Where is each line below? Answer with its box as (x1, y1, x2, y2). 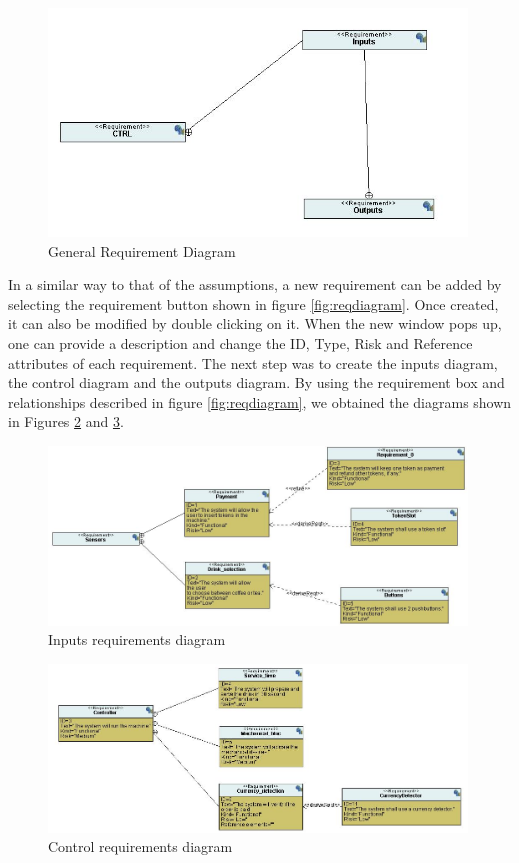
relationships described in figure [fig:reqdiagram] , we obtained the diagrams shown (8, 391, 512, 412)
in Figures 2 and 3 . (8, 411, 124, 432)
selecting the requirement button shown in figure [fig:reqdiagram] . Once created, (8, 293, 499, 314)
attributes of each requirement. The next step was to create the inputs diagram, (8, 352, 498, 373)
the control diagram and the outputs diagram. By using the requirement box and (8, 372, 505, 393)
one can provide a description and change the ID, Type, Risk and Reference (8, 332, 473, 353)
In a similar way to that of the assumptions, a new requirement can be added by (8, 274, 502, 295)
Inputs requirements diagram (48, 629, 226, 650)
